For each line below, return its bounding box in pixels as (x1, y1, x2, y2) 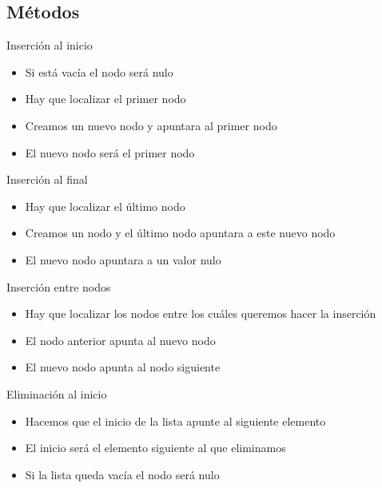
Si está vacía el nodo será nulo (25, 63, 173, 80)
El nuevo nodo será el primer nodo (25, 144, 195, 161)
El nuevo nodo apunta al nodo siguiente (25, 359, 221, 375)
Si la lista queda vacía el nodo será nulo (25, 466, 220, 482)
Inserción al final (6, 171, 88, 188)
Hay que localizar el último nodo (25, 197, 185, 214)
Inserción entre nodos (6, 278, 111, 295)
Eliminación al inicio (6, 385, 107, 402)
